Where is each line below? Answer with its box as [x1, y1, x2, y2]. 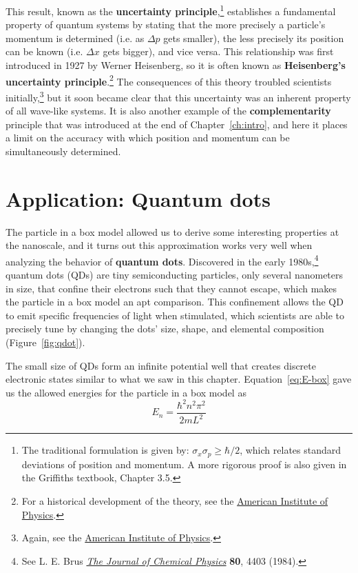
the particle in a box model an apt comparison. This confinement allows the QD [6, 294, 344, 309]
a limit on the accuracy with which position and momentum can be [6, 130, 290, 145]
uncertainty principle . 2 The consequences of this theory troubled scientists [6, 72, 332, 88]
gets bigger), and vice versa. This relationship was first [103, 44, 334, 59]
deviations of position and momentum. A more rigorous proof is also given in [21, 456, 347, 471]
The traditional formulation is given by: [21, 443, 189, 457]
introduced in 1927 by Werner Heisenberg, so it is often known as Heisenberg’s [6, 58, 346, 72]
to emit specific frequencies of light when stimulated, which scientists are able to [6, 308, 345, 322]
